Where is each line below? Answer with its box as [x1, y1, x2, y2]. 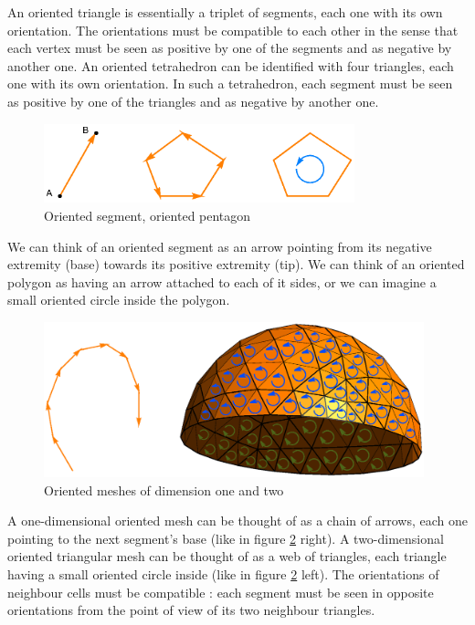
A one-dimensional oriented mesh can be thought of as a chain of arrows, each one [7, 511, 468, 530]
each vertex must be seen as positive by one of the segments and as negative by [7, 38, 452, 57]
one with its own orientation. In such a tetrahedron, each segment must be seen [7, 74, 453, 93]
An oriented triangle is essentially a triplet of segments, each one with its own [7, 3, 443, 21]
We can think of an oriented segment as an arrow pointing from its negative [7, 236, 432, 255]
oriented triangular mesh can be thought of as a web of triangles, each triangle [7, 547, 447, 566]
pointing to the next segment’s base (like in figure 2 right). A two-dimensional [7, 528, 444, 547]
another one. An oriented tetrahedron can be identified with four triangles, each [7, 56, 454, 75]
